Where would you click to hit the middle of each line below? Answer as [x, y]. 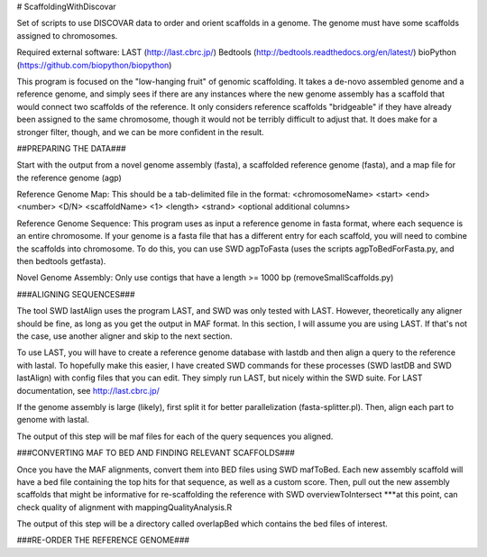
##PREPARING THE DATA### [71, 148]
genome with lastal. [53, 420]
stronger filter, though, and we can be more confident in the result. [141, 132]
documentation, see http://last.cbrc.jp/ [88, 390]
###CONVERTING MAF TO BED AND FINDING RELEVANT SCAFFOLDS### [156, 453]
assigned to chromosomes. [67, 35]
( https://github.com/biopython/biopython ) [94, 65]
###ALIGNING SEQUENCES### [76, 294]
